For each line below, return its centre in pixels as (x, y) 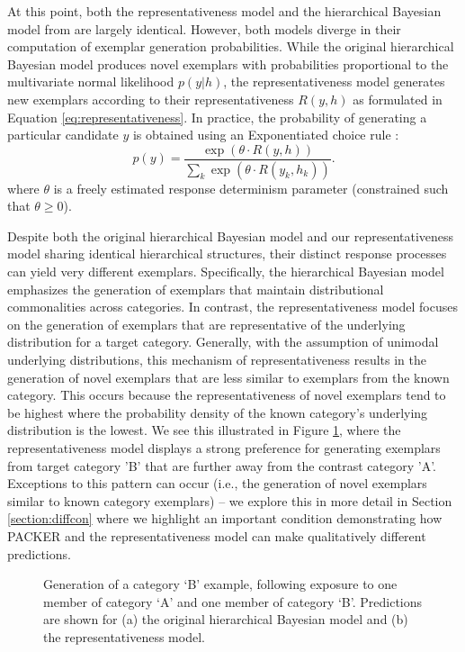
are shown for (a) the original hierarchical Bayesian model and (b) (226, 619)
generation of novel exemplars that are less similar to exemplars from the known (228, 377)
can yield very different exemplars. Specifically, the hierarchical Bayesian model (226, 272)
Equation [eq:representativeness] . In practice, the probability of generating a (217, 117)
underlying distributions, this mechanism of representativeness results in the (217, 359)
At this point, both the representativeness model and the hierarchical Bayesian (224, 11)
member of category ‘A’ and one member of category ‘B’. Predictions (233, 601)
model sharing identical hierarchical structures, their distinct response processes (227, 254)
